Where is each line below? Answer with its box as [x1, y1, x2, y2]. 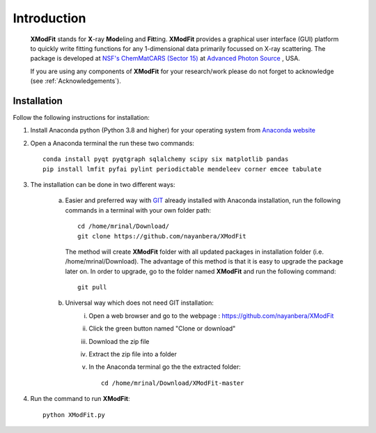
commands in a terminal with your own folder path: [65, 206, 212, 214]
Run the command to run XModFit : [30, 395, 130, 403]
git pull [77, 283, 107, 291]
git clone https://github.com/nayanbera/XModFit [77, 232, 246, 240]
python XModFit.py [42, 411, 106, 418]
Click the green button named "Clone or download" [88, 324, 236, 333]
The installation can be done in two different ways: [30, 180, 175, 188]
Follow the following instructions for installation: [13, 114, 150, 122]
